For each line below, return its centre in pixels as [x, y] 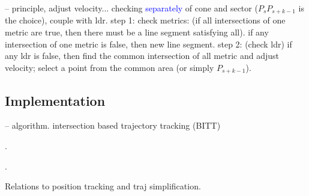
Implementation [55, 100]
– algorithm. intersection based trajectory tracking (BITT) [113, 125]
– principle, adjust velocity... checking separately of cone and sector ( [131, 8]
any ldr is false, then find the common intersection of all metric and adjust [142, 56]
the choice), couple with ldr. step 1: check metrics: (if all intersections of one [145, 20]
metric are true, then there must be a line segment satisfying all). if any [137, 32]
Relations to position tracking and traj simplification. [103, 186]
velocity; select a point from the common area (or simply [109, 67]
